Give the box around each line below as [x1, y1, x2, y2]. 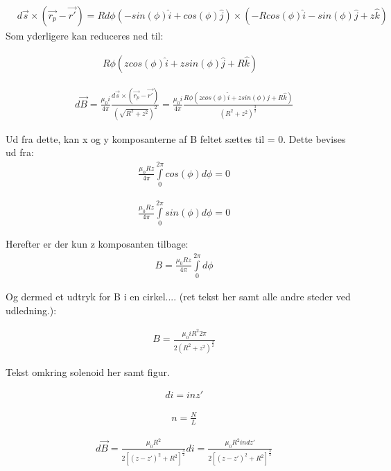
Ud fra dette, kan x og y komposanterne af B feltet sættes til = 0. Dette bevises [6, 131, 346, 146]
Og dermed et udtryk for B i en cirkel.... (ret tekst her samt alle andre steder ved [6, 289, 351, 304]
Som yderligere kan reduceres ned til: [6, 28, 164, 43]
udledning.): [6, 302, 57, 317]
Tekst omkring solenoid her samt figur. [6, 364, 170, 379]
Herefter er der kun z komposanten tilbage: [6, 237, 189, 251]
